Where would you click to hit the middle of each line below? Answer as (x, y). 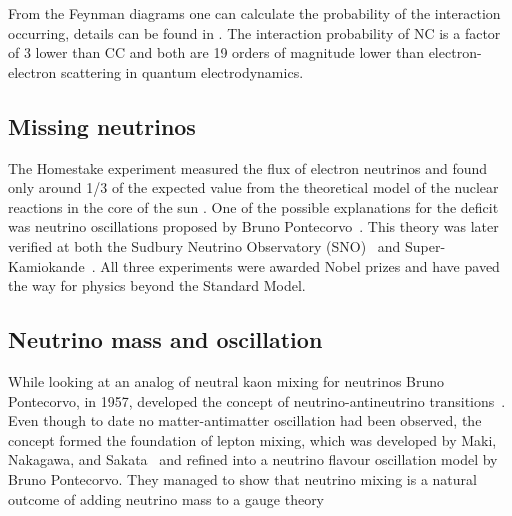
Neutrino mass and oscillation (165, 339)
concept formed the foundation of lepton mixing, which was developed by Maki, (252, 439)
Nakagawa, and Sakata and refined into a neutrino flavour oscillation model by (253, 459)
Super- (425, 245)
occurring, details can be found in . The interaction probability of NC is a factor (254, 32)
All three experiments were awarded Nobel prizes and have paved (300, 265)
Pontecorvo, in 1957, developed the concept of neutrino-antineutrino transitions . (257, 400)
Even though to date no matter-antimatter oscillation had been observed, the (245, 420)
